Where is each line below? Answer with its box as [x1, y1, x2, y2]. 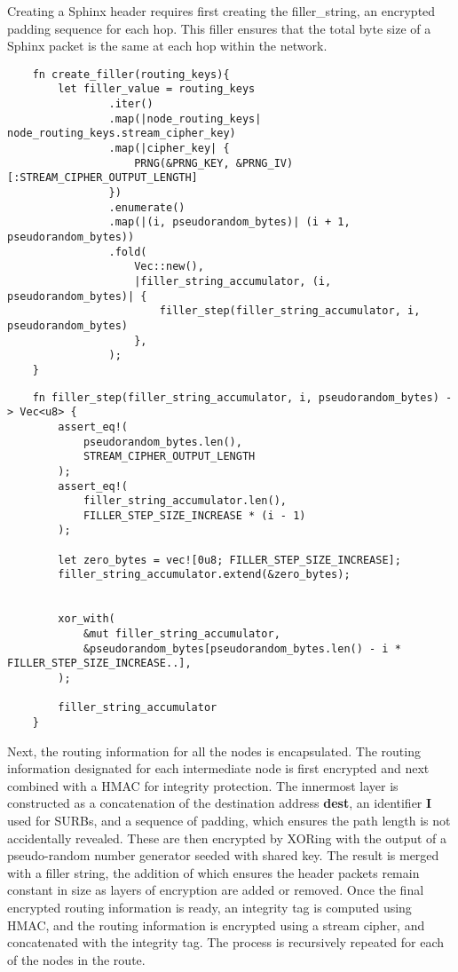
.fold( [108, 245, 147, 258]
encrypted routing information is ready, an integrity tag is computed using [7, 898, 412, 916]
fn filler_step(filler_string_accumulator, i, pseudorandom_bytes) [32, 391, 439, 404]
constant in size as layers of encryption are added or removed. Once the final [7, 881, 424, 899]
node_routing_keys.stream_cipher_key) [7, 127, 236, 140]
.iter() [108, 98, 154, 111]
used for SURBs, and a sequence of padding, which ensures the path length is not [7, 811, 451, 830]
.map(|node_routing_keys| [108, 112, 262, 125]
